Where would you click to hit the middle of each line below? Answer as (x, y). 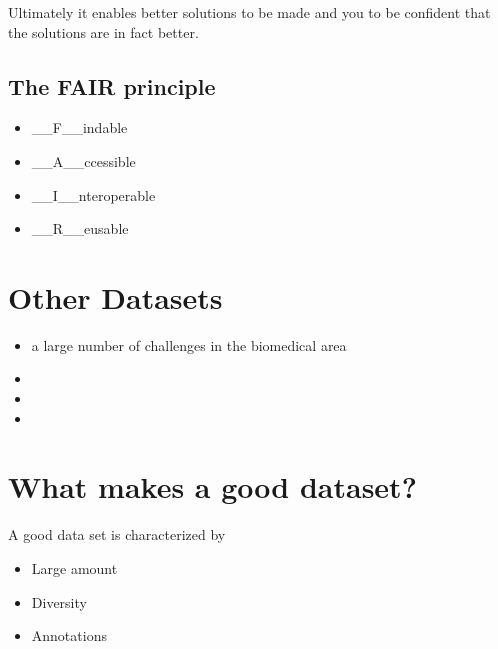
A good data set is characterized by (117, 534)
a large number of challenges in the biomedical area (189, 344)
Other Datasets (115, 296)
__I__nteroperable (93, 194)
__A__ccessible (83, 160)
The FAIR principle (112, 85)
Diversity (59, 601)
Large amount (74, 567)
